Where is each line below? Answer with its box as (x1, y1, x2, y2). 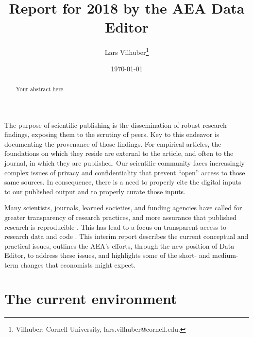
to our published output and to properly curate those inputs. (4, 186, 186, 196)
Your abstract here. (16, 84, 65, 93)
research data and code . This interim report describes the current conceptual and (4, 231, 249, 241)
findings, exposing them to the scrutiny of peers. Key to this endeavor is (4, 129, 219, 139)
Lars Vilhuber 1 (104, 46, 149, 57)
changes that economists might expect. (20, 259, 136, 270)
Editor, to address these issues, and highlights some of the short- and (4, 250, 210, 260)
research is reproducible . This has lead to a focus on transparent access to (4, 221, 226, 232)
